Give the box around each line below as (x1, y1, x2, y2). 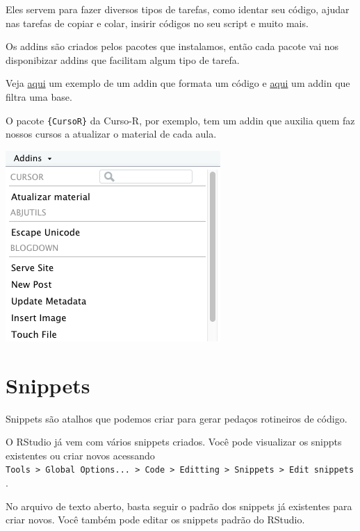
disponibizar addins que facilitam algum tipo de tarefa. (6, 52, 240, 67)
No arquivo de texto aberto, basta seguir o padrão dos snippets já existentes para (6, 498, 352, 513)
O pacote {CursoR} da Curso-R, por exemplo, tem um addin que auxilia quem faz (6, 113, 355, 127)
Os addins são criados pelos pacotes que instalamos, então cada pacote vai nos (6, 39, 339, 54)
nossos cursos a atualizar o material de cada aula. (6, 126, 217, 141)
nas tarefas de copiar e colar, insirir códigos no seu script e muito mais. (6, 15, 309, 30)
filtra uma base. (6, 89, 72, 104)
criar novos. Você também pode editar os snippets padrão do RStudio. (6, 512, 305, 527)
